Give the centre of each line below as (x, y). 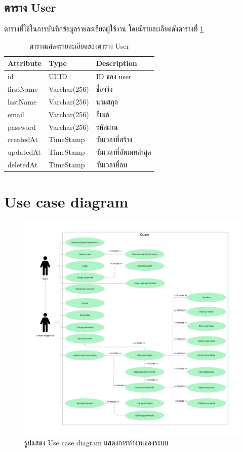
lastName (22, 101)
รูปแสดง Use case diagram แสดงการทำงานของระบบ (96, 443)
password (22, 127)
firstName (23, 89)
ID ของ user (114, 76)
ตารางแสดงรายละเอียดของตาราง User (79, 45)
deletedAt (23, 165)
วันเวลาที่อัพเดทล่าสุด (124, 152)
